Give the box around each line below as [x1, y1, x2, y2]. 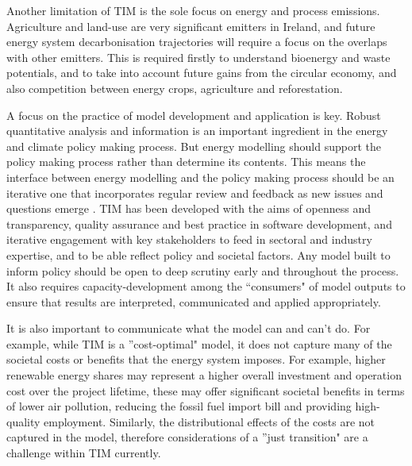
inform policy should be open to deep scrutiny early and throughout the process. [6, 262, 399, 279]
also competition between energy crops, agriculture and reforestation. [6, 79, 343, 96]
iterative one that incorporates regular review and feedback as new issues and [6, 184, 383, 201]
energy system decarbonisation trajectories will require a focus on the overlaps [6, 33, 387, 50]
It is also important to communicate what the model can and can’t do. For [6, 320, 371, 337]
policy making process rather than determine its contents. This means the [6, 153, 366, 170]
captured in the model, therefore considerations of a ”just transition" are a [6, 429, 368, 445]
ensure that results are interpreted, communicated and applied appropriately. [6, 293, 381, 310]
